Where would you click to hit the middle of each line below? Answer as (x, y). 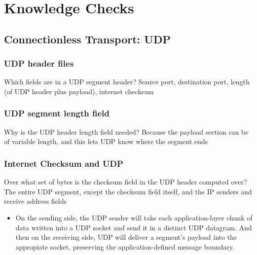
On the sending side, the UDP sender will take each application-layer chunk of (134, 217)
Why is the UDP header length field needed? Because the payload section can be (126, 131)
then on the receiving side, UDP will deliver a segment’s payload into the (126, 237)
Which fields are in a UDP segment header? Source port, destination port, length (127, 82)
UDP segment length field (57, 113)
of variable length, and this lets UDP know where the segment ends (106, 141)
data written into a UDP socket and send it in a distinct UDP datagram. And (134, 227)
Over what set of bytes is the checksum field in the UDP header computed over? (126, 182)
